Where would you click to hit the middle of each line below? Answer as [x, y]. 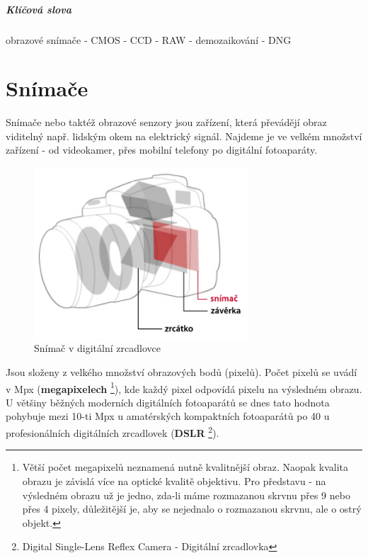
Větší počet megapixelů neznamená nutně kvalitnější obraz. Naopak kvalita [185, 467]
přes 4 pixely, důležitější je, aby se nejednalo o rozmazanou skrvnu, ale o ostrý [192, 509]
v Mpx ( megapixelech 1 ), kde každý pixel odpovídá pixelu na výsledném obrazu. [184, 387]
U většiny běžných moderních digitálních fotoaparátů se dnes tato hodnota [168, 402]
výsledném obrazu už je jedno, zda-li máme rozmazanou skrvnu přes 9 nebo [186, 495]
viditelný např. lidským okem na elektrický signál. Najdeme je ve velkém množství [184, 136]
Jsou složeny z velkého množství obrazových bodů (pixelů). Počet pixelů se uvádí [182, 372]
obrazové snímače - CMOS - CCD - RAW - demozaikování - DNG [149, 39]
